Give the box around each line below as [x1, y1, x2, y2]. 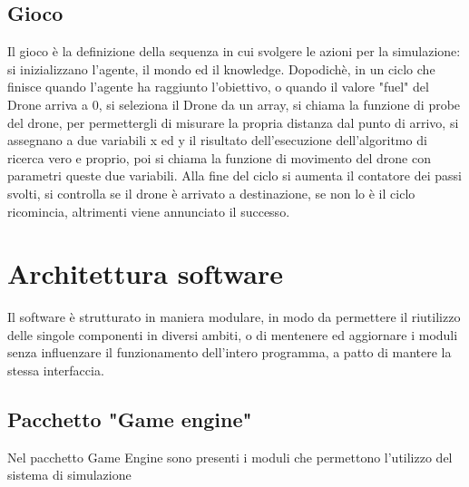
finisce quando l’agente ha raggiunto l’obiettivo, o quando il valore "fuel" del [7, 77, 429, 96]
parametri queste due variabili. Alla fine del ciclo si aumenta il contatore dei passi [7, 166, 462, 185]
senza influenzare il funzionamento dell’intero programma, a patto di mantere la [7, 343, 452, 362]
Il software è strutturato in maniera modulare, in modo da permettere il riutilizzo [7, 307, 461, 326]
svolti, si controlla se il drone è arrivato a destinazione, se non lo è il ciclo [7, 183, 415, 202]
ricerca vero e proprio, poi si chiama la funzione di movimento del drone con [7, 148, 431, 167]
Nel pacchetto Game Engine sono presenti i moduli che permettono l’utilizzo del [7, 447, 453, 466]
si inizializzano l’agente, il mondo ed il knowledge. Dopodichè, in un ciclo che [7, 59, 435, 78]
